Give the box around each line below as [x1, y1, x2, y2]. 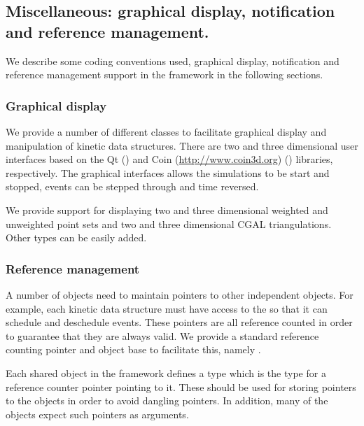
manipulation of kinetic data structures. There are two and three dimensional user [6, 138, 358, 152]
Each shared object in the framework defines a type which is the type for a [6, 365, 326, 380]
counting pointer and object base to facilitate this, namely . [6, 342, 261, 357]
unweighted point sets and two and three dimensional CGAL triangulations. [6, 216, 332, 231]
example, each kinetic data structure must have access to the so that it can [6, 301, 328, 315]
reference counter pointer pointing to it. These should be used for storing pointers [6, 379, 356, 394]
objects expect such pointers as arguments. [6, 406, 189, 421]
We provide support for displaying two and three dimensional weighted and [6, 202, 328, 217]
